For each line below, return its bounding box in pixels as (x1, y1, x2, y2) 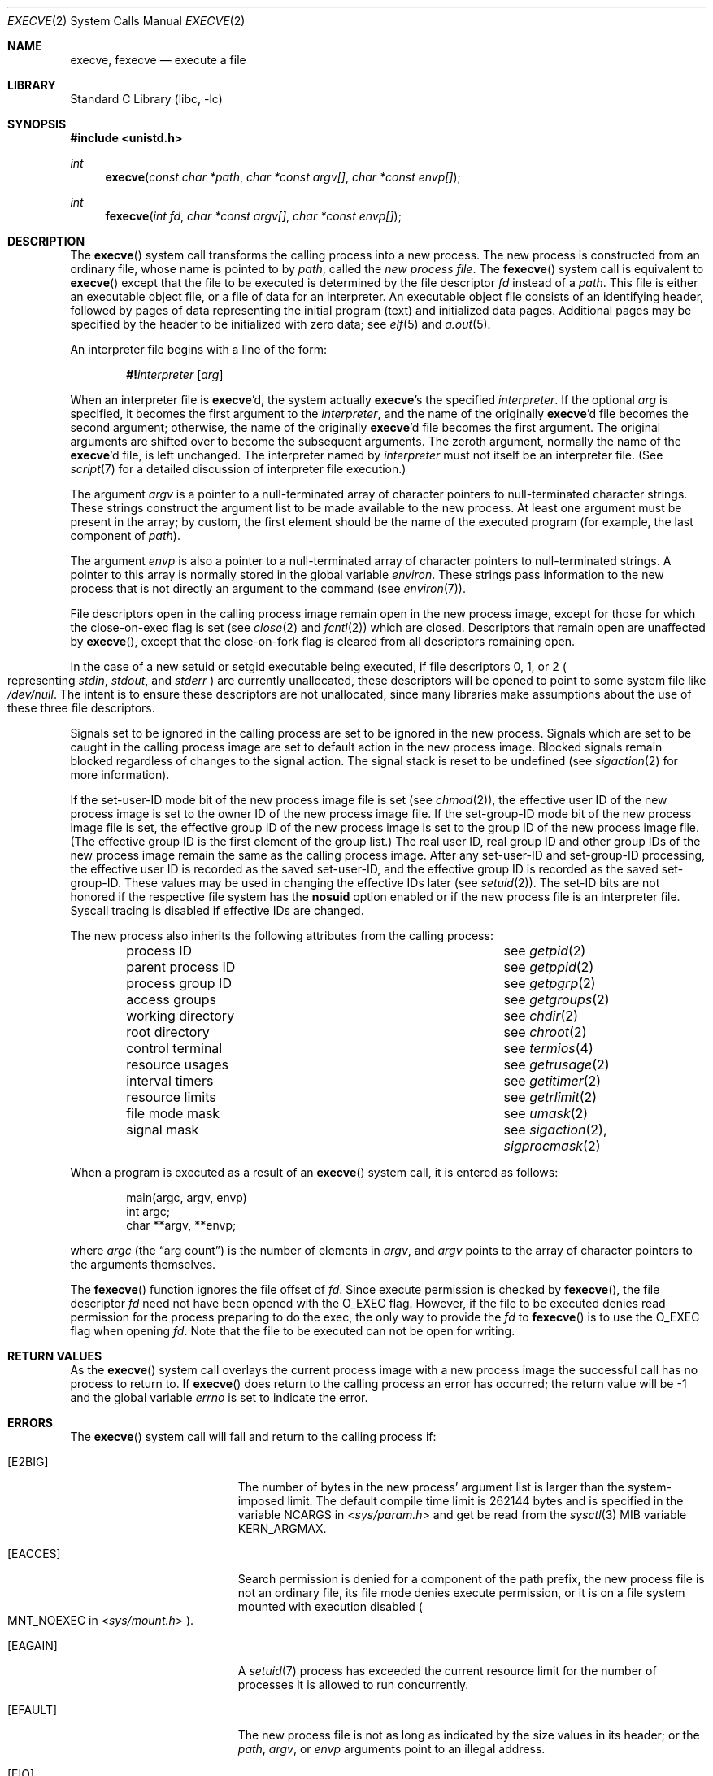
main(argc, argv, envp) (126, 1191, 247, 1204)
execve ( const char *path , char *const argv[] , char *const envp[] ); (105, 170, 461, 184)
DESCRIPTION (7, 234, 85, 248)
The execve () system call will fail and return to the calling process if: (70, 1430, 437, 1443)
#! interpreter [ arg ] (126, 368, 224, 381)
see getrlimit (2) (503, 1089, 598, 1105)
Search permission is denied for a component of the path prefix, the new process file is (237, 1572, 705, 1586)
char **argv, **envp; (126, 1218, 237, 1232)
